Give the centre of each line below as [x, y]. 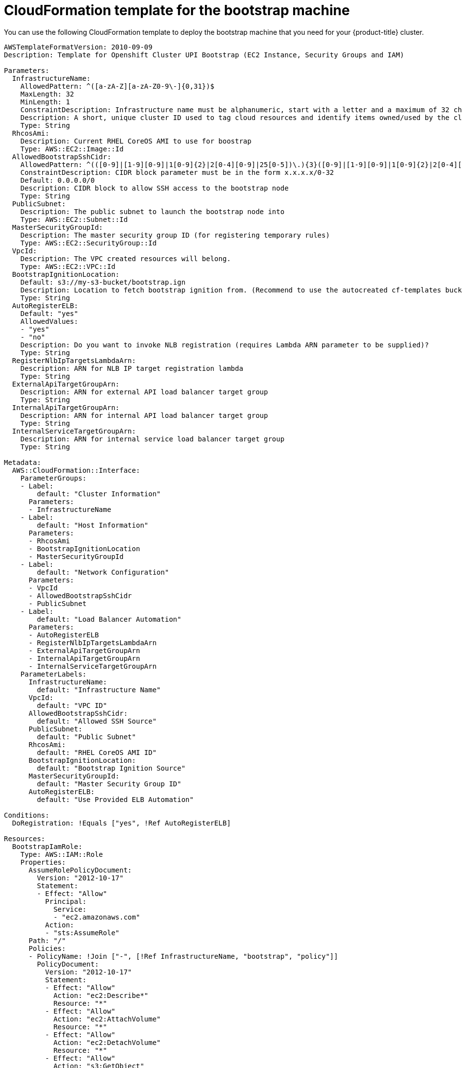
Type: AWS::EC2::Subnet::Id [74, 219]
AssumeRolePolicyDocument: [80, 870]
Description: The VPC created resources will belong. [126, 258]
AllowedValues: [49, 321]
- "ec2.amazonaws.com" [97, 917]
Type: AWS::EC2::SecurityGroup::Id [88, 243]
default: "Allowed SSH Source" [97, 721]
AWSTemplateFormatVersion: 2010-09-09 [78, 47]
